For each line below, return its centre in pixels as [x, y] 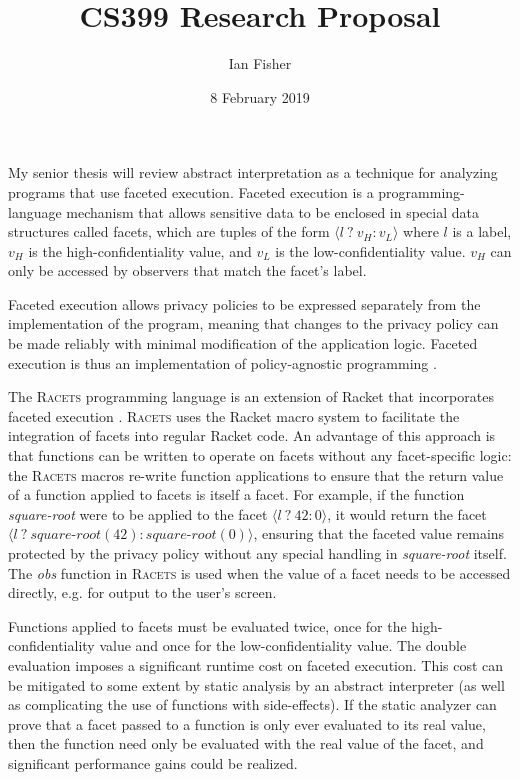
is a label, [482, 231]
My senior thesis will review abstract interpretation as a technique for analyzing [253, 172]
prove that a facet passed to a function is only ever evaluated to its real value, [247, 723]
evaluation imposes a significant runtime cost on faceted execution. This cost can [256, 664]
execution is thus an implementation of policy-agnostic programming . [222, 362]
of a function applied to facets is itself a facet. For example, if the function [236, 494]
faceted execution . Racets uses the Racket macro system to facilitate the [234, 415]
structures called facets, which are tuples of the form [169, 231]
